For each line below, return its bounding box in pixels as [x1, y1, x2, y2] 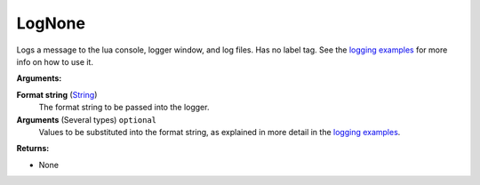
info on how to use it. [16, 56, 93, 67]
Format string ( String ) [16, 89, 98, 100]
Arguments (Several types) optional [16, 114, 157, 125]
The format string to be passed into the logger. [38, 102, 210, 113]
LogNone [16, 13, 86, 33]
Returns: [16, 143, 50, 154]
